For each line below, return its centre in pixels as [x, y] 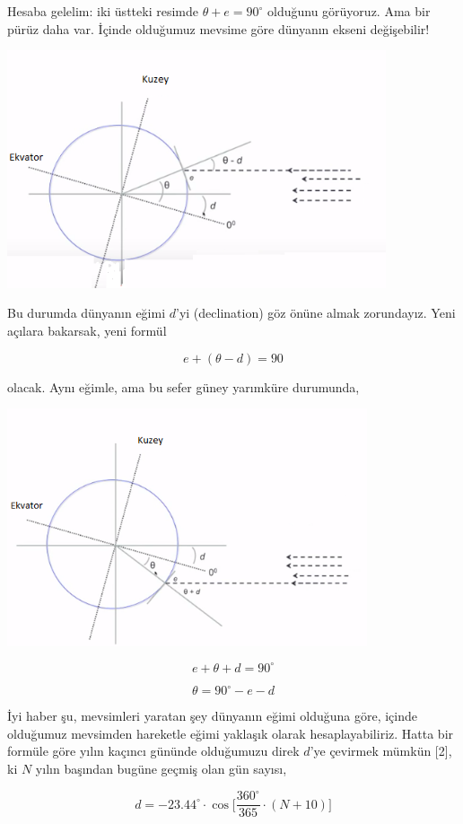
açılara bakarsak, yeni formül [87, 330]
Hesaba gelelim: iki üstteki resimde [103, 11]
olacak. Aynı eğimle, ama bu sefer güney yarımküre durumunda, [183, 386]
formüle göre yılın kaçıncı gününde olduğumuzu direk [153, 751]
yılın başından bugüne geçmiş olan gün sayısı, [161, 769]
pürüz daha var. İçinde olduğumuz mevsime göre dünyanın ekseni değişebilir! [218, 28]
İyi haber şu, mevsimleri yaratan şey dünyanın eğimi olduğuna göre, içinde [212, 716]
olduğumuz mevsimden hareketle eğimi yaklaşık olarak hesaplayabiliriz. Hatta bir [231, 733]
